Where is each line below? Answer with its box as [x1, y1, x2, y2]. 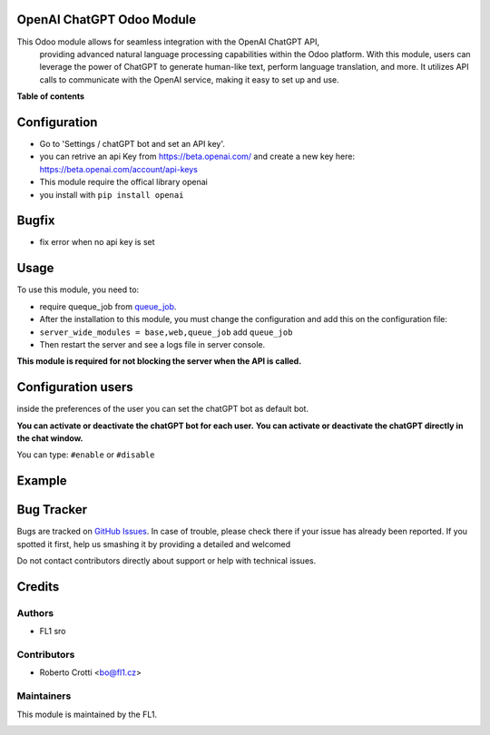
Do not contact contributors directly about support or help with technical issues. [16, 555, 317, 566]
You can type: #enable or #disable [16, 449, 155, 460]
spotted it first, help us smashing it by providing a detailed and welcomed [16, 538, 291, 549]
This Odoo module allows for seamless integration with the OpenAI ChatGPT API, [16, 36, 319, 47]
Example [16, 473, 67, 489]
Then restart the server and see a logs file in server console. [39, 338, 266, 349]
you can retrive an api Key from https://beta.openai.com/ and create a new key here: [39, 151, 356, 162]
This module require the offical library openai [39, 177, 208, 188]
